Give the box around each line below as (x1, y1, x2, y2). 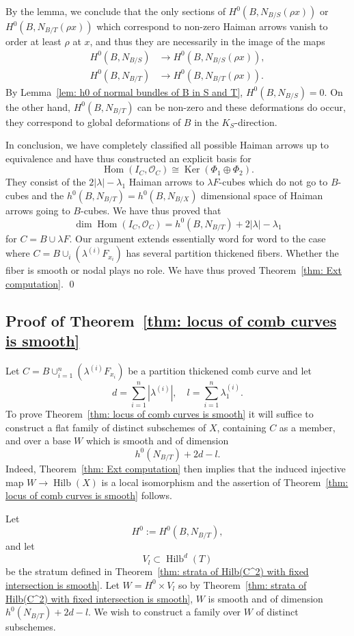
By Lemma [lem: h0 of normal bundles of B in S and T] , (5, 84, 243, 99)
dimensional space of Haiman (201, 188, 323, 203)
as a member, (279, 420, 336, 434)
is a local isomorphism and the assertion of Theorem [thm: (101, 474, 349, 489)
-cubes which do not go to (219, 175, 328, 189)
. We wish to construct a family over (88, 605, 241, 619)
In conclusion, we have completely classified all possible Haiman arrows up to (5, 138, 329, 152)
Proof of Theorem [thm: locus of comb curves (5, 309, 337, 331)
